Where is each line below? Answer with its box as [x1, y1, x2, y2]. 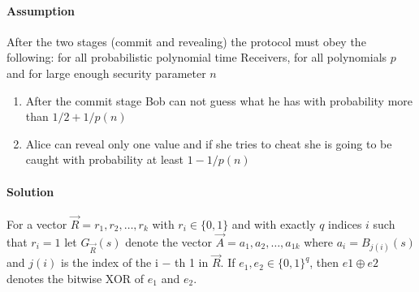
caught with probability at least [25, 151, 184, 168]
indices [328, 215, 362, 232]
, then [309, 254, 339, 271]
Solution [6, 182, 54, 200]
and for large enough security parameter [6, 64, 206, 81]
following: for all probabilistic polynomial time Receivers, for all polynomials [6, 49, 387, 66]
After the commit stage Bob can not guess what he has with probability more [25, 92, 413, 109]
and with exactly [231, 215, 316, 232]
